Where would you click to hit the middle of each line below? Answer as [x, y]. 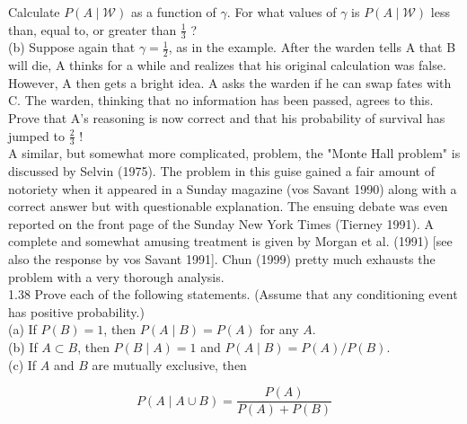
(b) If [23, 346]
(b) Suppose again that [72, 47]
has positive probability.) [76, 311]
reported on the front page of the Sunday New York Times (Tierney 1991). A [221, 223]
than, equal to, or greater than [93, 29]
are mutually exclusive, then [169, 364]
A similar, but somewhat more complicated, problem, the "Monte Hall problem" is [234, 153]
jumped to [37, 135]
